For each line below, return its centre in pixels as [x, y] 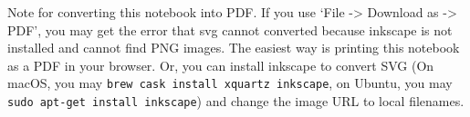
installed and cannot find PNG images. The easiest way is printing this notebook [234, 48]
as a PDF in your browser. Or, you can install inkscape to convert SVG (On [221, 65]
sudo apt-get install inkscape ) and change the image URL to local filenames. [236, 101]
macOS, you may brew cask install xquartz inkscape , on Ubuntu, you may [230, 83]
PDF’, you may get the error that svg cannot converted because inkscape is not [230, 29]
